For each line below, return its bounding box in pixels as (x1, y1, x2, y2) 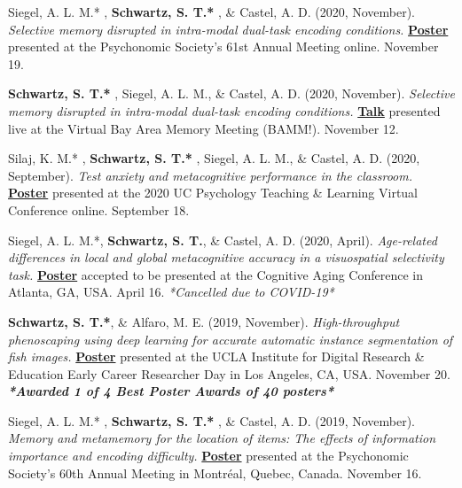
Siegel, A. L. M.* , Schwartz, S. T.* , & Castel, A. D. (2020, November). (8, 3, 416, 20)
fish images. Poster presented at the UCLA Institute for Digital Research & (8, 347, 425, 366)
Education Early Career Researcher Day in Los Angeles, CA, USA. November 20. (8, 364, 450, 383)
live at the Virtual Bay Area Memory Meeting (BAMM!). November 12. (8, 119, 399, 137)
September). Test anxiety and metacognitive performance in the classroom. (8, 166, 412, 184)
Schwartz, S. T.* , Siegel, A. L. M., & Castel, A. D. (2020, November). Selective (8, 84, 455, 103)
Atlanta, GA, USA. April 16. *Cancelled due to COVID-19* (8, 283, 334, 301)
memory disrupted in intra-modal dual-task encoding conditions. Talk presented (8, 101, 441, 120)
